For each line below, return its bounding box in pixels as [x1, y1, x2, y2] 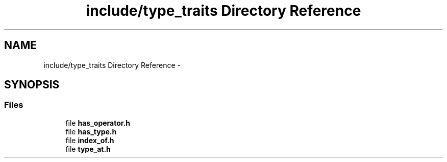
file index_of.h [65, 135, 114, 145]
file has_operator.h [65, 118, 130, 127]
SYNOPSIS [4, 78, 60, 91]
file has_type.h [65, 127, 117, 136]
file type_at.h [65, 144, 111, 153]
